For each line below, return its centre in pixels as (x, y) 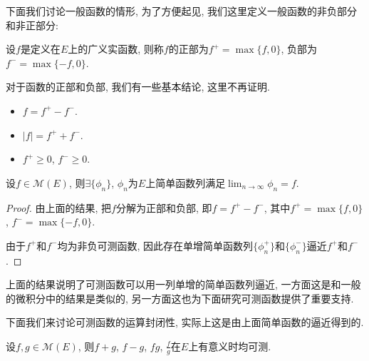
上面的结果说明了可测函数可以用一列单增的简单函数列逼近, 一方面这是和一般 (183, 284)
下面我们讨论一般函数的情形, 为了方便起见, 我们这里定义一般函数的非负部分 (182, 11)
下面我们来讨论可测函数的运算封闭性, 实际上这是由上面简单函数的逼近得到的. (185, 322)
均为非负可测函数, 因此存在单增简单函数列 (155, 245)
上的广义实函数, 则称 (116, 49)
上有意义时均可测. (230, 346)
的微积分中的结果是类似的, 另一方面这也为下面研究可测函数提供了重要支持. (180, 298)
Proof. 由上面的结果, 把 (59, 207)
